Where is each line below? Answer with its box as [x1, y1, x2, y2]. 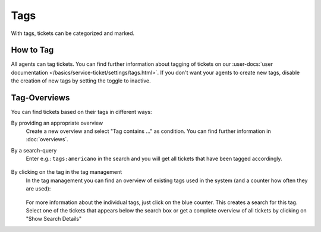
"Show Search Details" [26, 215, 82, 223]
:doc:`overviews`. [26, 136, 68, 143]
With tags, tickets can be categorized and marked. [11, 30, 135, 37]
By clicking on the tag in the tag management [11, 169, 122, 176]
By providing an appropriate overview [11, 119, 103, 126]
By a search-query [11, 147, 57, 154]
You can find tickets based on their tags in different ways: [11, 109, 152, 116]
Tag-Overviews [11, 93, 70, 103]
